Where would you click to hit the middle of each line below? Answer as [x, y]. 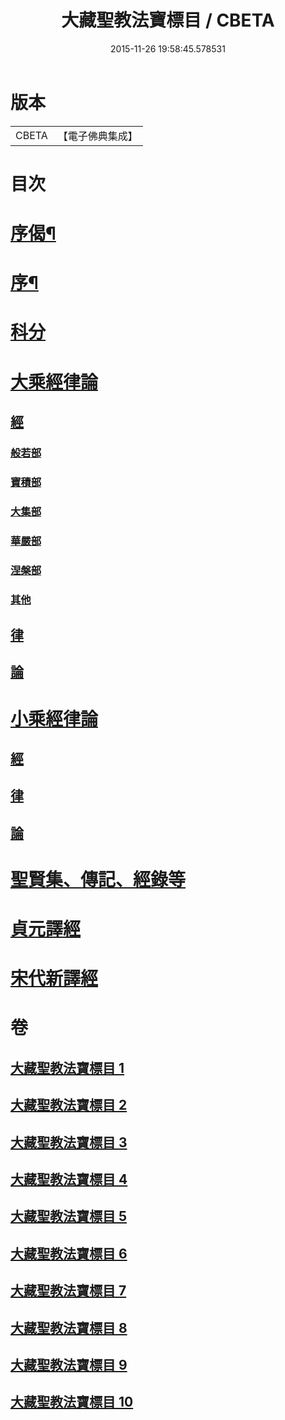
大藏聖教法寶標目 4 [69, 1179]
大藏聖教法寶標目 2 [69, 1105]
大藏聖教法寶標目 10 [72, 1402]
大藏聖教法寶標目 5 [69, 1216]
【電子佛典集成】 [97, 136]
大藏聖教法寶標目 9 [69, 1364]
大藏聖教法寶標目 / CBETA [168, 20]
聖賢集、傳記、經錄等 [98, 879]
